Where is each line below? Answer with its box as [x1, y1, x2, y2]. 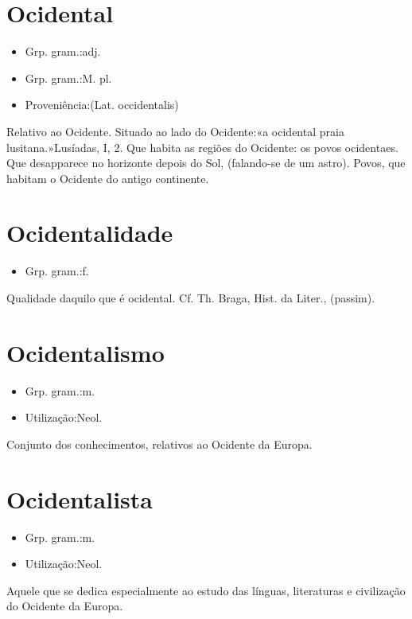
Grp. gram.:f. [25, 263, 89, 279]
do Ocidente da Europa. [6, 598, 123, 614]
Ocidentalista [6, 482, 153, 515]
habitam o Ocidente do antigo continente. [6, 169, 209, 186]
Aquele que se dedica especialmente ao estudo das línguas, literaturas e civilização [6, 582, 406, 598]
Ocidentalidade [6, 216, 173, 249]
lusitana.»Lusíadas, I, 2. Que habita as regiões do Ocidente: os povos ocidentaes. [6, 138, 398, 155]
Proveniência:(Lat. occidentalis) [25, 96, 179, 113]
